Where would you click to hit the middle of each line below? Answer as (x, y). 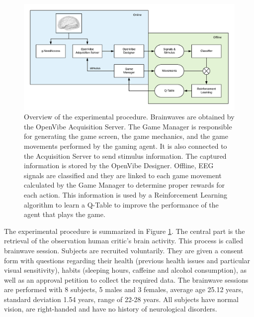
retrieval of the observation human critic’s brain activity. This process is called (124, 241)
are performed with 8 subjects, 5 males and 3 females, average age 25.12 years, (124, 289)
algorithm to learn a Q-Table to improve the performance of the (121, 204)
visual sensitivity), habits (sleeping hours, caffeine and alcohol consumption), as (125, 270)
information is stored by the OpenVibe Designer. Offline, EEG (119, 165)
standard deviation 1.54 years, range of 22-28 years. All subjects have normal (121, 299)
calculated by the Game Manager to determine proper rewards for (125, 185)
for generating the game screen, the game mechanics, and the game (126, 136)
